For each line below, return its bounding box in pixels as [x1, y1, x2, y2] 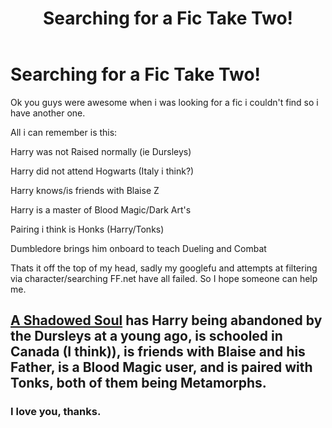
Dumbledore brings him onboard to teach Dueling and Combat [10, 242, 267, 254]
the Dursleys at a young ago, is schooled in [10, 328, 283, 345]
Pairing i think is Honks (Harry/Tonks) [10, 223, 165, 235]
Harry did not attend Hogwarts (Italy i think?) [10, 165, 195, 177]
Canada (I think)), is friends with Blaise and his [10, 343, 306, 361]
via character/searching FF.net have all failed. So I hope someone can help [10, 272, 318, 284]
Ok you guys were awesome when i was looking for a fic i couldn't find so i [10, 96, 319, 108]
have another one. [10, 107, 86, 119]
